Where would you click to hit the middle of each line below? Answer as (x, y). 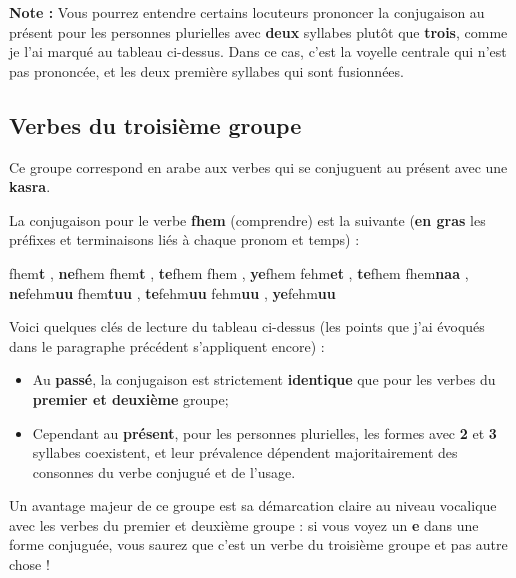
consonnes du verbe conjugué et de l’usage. (164, 471)
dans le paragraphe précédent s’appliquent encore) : (167, 345)
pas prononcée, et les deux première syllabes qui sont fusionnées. (206, 70)
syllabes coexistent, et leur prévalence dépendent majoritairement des (245, 452)
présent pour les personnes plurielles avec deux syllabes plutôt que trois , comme (258, 31)
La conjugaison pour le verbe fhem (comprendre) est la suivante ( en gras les (247, 219)
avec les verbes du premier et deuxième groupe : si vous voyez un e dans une (244, 524)
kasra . (30, 186)
